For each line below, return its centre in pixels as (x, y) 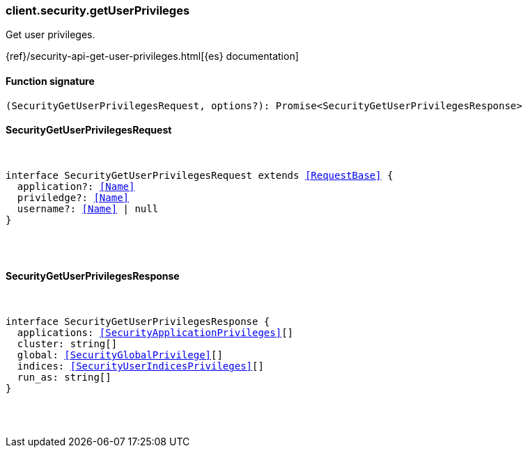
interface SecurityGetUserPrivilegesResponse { (138, 322)
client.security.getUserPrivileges (98, 10)
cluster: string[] (67, 344)
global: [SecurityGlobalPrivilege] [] (120, 355)
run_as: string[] (64, 377)
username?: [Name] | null (88, 208)
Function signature (50, 81)
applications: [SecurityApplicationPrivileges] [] (155, 333)
